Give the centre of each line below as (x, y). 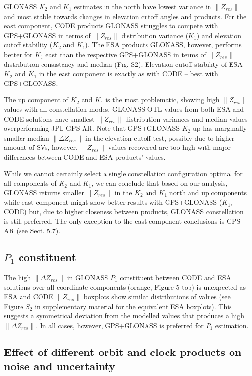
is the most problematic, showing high (163, 99)
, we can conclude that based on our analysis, (159, 183)
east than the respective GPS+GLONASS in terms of (126, 54)
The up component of (36, 99)
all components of (30, 183)
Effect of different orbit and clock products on (123, 351)
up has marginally (220, 128)
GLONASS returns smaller (44, 192)
